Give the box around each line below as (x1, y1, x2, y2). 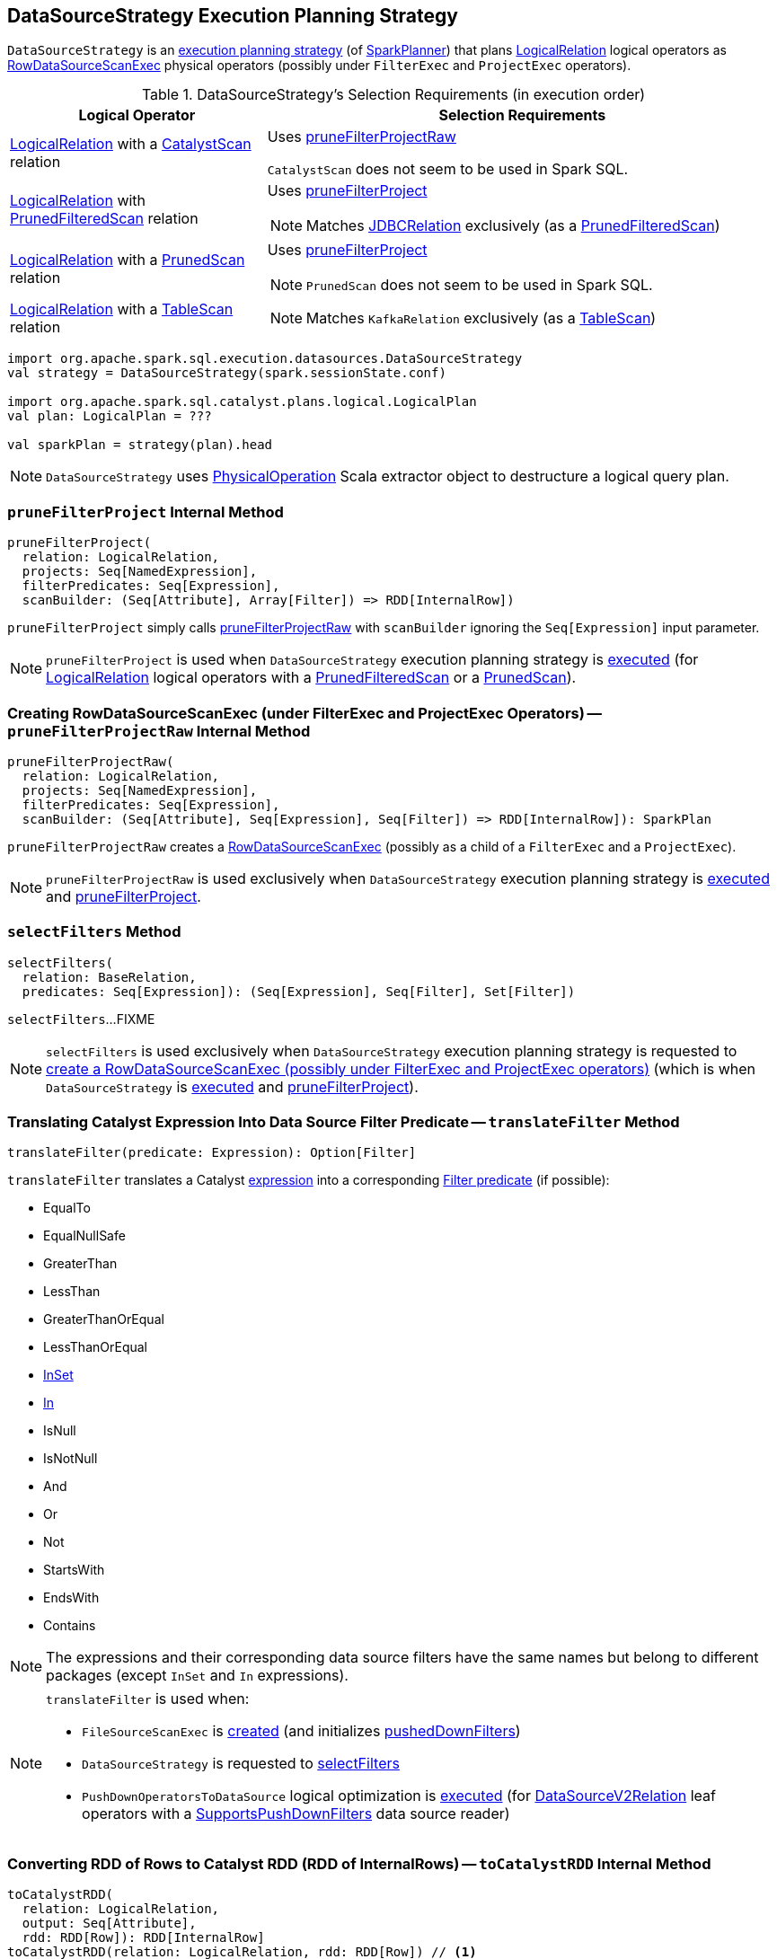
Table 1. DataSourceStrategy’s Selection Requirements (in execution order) (141, 85, 646, 104)
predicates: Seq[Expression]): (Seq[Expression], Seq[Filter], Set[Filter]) (22, 984, 576, 999)
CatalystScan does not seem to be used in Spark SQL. (267, 160, 629, 179)
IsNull (43, 1423, 76, 1439)
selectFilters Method (7, 922, 181, 941)
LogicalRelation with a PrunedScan (10, 251, 245, 269)
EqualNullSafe (43, 1228, 126, 1244)
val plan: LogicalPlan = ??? (7, 409, 212, 424)
